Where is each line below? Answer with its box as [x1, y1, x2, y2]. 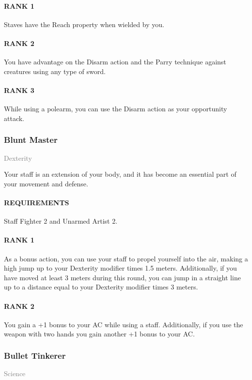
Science [4, 368, 26, 379]
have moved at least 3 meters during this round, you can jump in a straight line [4, 272, 241, 282]
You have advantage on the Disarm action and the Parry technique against [4, 57, 226, 67]
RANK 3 [4, 85, 34, 95]
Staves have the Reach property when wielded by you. [4, 19, 164, 29]
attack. [4, 113, 24, 123]
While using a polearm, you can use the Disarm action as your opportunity [4, 104, 227, 114]
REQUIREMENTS [4, 197, 69, 207]
